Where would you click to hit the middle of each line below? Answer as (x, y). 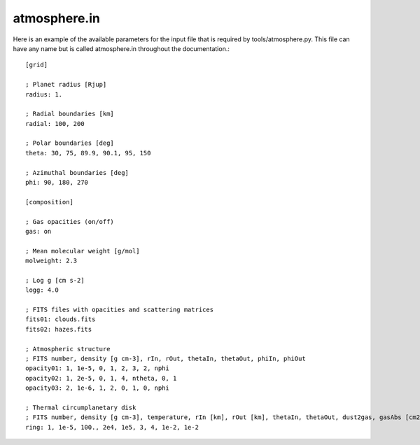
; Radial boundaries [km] (70, 114)
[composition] (49, 202)
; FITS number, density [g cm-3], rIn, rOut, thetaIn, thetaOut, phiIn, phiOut (166, 359)
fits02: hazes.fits (59, 329)
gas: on (38, 231)
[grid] (37, 65)
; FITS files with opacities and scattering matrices (119, 310)
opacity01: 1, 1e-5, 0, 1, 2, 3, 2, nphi (97, 368)
